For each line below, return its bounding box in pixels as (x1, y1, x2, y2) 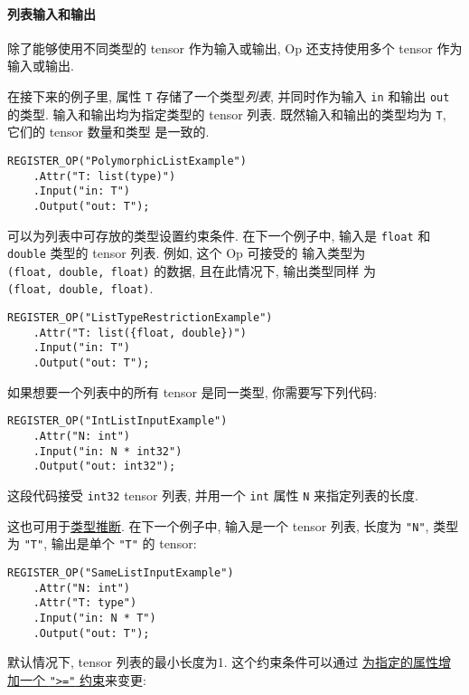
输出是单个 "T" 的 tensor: (51, 534, 197, 553)
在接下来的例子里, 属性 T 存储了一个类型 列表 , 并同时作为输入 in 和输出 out (7, 86, 450, 105)
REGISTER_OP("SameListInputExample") (7, 566, 234, 579)
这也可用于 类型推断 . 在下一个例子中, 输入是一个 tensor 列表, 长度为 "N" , (7, 516, 429, 535)
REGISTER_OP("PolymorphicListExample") (7, 154, 247, 167)
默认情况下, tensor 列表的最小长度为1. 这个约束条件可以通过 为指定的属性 (7, 652, 438, 671)
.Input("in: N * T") (33, 611, 156, 624)
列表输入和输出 (7, 4, 96, 23)
